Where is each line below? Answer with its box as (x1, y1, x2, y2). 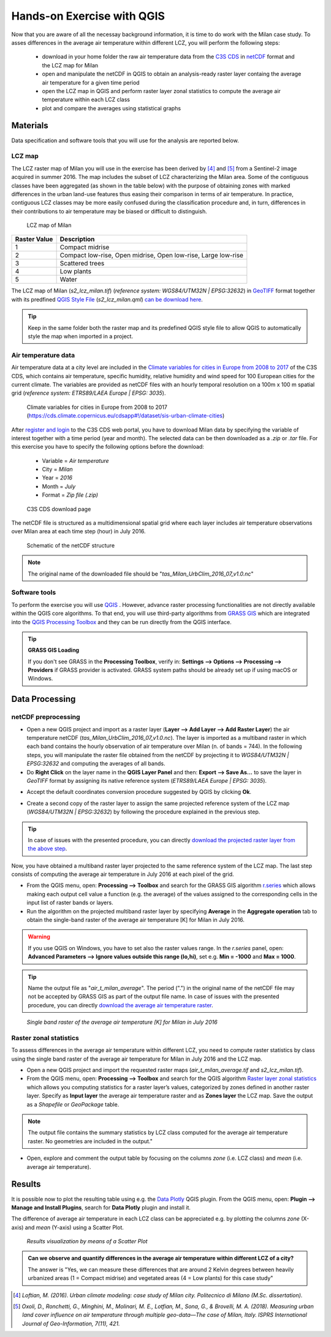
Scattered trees (59, 259, 105, 268)
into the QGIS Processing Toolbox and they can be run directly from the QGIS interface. (11, 618, 232, 625)
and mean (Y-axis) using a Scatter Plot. (25, 1224, 124, 1231)
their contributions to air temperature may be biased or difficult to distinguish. (11, 207, 208, 215)
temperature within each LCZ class (42, 96, 130, 104)
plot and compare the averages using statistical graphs (42, 104, 181, 112)
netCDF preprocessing (11, 713, 80, 722)
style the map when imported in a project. (28, 333, 134, 340)
